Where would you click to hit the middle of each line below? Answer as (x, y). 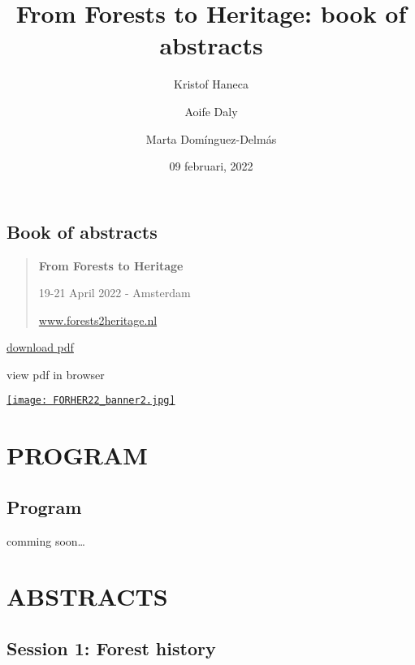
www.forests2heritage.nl (98, 320)
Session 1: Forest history (111, 648)
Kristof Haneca (211, 84)
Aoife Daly (211, 111)
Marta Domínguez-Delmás (211, 138)
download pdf (40, 347)
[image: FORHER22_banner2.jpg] (91, 401)
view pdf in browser (56, 374)
